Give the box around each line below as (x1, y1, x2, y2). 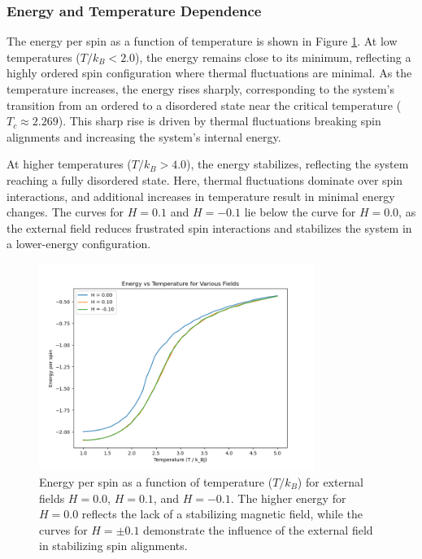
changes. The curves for (7, 203, 124, 221)
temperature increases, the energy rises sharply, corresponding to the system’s (7, 81, 394, 97)
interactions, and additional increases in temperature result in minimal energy (7, 187, 395, 204)
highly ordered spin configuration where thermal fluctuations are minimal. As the (7, 64, 412, 81)
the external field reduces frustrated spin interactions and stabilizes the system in (7, 219, 412, 236)
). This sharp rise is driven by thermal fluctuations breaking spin (58, 112, 381, 129)
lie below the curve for (244, 203, 356, 221)
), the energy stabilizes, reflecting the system (186, 155, 409, 173)
